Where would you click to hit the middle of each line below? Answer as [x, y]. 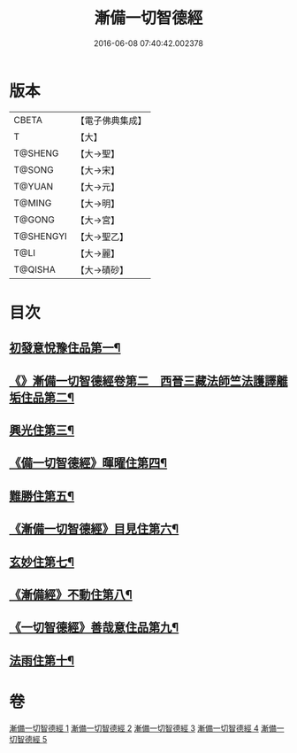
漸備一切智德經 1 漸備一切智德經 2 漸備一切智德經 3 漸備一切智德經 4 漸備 [143, 728]
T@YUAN [34, 186]
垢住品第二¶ [42, 397]
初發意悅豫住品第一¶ [65, 348]
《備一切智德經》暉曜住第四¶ [88, 463]
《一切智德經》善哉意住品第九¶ [94, 628]
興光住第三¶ [42, 431]
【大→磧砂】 [102, 269]
